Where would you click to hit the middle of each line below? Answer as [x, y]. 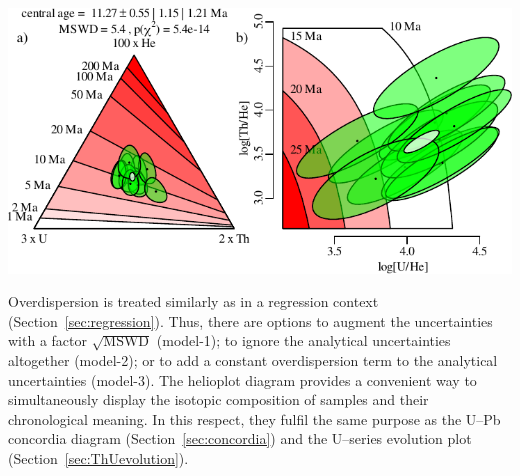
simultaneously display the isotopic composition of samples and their [218, 399]
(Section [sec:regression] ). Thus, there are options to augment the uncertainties [250, 320]
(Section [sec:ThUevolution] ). [98, 457]
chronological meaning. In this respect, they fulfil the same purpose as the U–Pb [254, 418]
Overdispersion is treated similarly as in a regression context [193, 301]
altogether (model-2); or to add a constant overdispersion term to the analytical [253, 359]
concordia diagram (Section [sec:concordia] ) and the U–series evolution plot [240, 438]
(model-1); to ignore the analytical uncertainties [303, 340]
